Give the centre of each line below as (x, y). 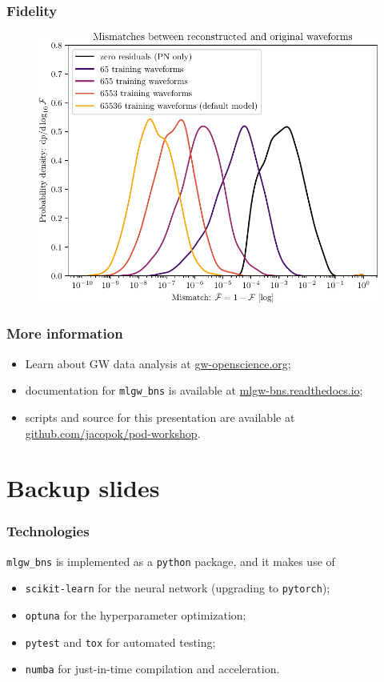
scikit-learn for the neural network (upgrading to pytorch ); (178, 588)
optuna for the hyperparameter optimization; (136, 615)
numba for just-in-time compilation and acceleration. (152, 669)
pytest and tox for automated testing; (120, 642)
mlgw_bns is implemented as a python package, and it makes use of (171, 561)
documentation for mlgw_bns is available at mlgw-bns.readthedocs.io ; (194, 390)
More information (65, 333)
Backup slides (83, 488)
